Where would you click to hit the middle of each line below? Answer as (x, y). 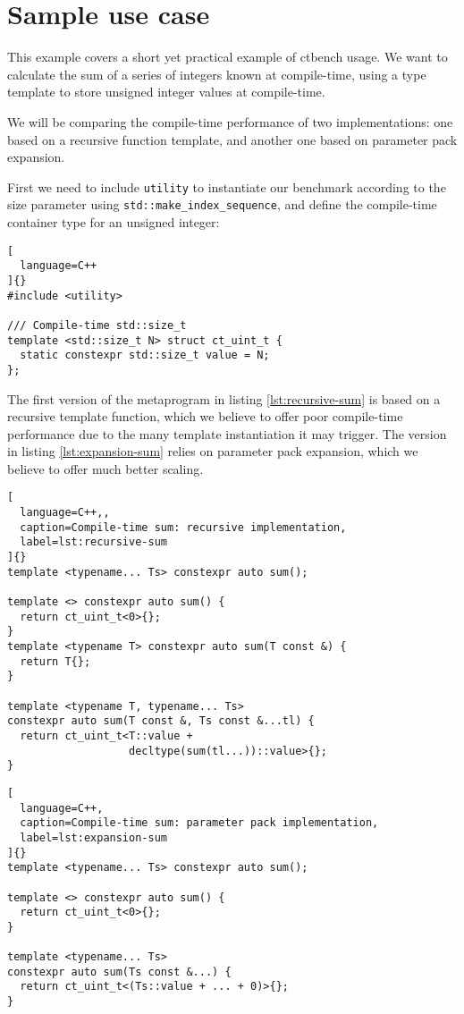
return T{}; (55, 661)
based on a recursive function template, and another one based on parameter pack (232, 139)
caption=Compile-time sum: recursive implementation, (183, 527)
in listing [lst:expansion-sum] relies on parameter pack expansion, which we (213, 451)
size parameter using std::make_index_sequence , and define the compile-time (222, 204)
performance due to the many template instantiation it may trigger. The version (227, 433)
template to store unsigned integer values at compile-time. (166, 92)
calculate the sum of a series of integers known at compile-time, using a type (217, 74)
